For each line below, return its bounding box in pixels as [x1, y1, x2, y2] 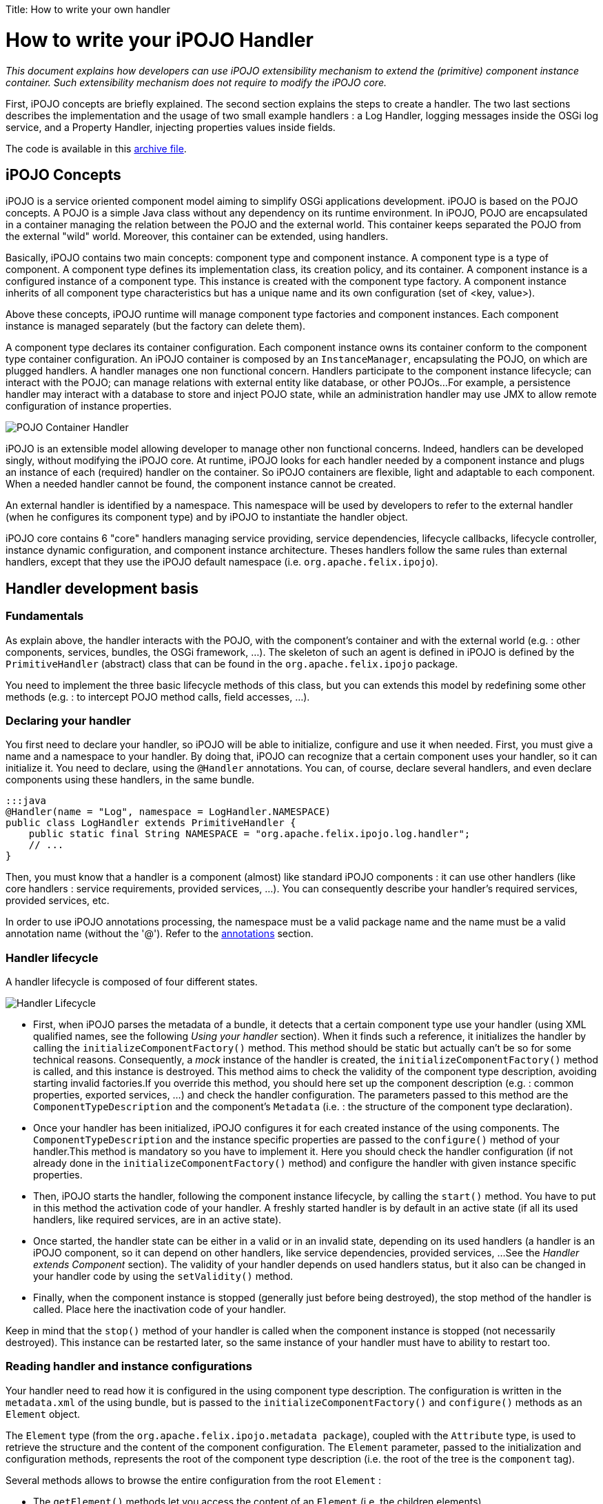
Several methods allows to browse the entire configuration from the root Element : [6, 1474, 382, 1486]
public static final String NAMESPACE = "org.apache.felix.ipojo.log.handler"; [28, 828, 471, 840]
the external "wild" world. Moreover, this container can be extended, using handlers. [6, 230, 389, 243]
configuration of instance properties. [6, 400, 172, 412]
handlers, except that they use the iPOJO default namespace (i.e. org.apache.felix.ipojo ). [6, 556, 438, 568]
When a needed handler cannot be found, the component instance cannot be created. [6, 478, 396, 490]
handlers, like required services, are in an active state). [33, 1214, 282, 1226]
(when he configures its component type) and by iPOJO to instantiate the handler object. [6, 511, 408, 523]
